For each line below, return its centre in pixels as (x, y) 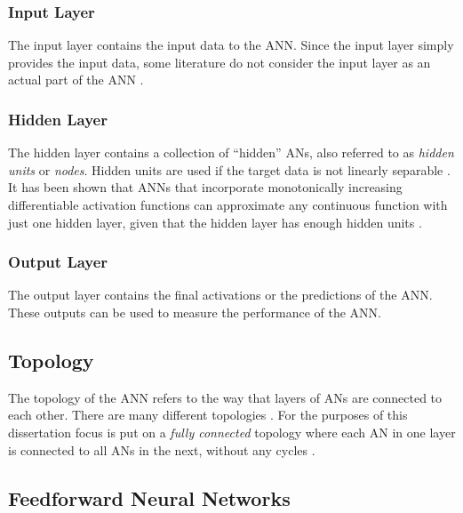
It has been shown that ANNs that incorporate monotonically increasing (205, 187)
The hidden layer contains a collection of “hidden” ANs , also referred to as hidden (231, 152)
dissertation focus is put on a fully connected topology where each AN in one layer (232, 432)
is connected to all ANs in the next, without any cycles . (162, 449)
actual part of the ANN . (76, 80)
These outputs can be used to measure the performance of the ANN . (195, 312)
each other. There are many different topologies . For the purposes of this (208, 415)
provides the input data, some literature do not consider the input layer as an (220, 62)
